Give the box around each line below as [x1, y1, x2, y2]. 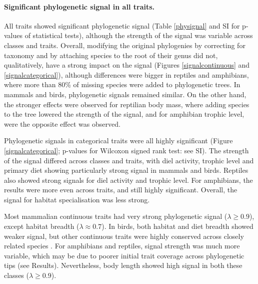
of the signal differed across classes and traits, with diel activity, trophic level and [4, 155, 254, 165]
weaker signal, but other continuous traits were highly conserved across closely [4, 230, 244, 241]
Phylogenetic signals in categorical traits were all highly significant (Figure [4, 135, 233, 146]
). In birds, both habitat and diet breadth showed [101, 221, 253, 231]
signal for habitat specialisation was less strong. [4, 194, 150, 204]
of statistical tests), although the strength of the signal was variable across [24, 30, 253, 41]
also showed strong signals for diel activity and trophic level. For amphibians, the [4, 174, 253, 185]
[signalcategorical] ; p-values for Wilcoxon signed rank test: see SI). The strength [4, 145, 249, 155]
